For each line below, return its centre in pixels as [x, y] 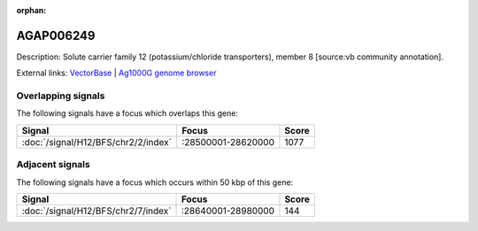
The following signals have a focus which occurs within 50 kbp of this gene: [155, 182]
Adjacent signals [53, 165]
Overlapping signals [61, 96]
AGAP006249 [56, 35]
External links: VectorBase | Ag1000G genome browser [116, 73]
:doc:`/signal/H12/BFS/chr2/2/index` [97, 142]
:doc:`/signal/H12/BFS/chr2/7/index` [96, 211]
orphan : [31, 10]
